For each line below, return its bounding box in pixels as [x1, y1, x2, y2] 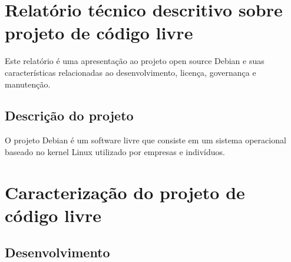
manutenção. [5, 78, 51, 90]
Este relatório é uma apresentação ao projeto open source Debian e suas [5, 55, 264, 67]
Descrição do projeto [5, 106, 134, 125]
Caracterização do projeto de [5, 180, 245, 204]
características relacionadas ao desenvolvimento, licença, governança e [5, 66, 256, 78]
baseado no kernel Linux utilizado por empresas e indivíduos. [5, 145, 225, 157]
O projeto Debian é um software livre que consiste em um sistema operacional [5, 134, 286, 146]
